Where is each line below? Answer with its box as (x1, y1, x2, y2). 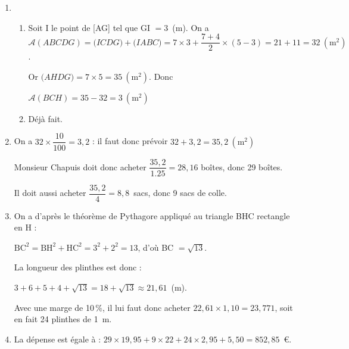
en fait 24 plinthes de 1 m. (14, 313, 112, 325)
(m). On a (172, 21, 209, 33)
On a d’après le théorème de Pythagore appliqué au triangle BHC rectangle (14, 209, 290, 222)
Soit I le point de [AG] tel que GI (28, 21, 150, 33)
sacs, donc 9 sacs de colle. (133, 186, 227, 199)
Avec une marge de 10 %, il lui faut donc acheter (14, 301, 191, 313)
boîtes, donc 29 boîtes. (201, 160, 283, 173)
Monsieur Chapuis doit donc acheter (14, 160, 147, 173)
